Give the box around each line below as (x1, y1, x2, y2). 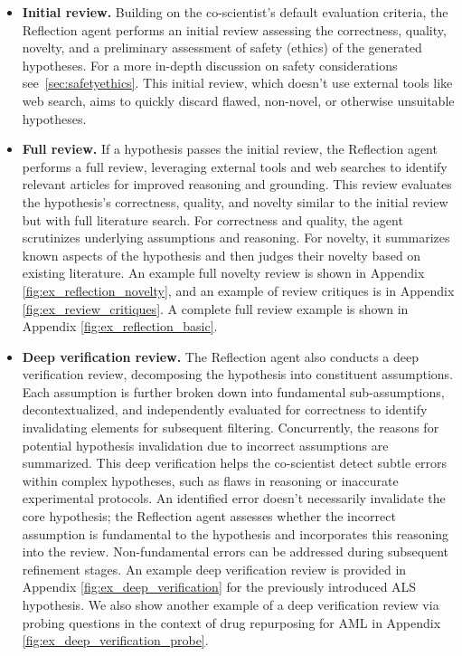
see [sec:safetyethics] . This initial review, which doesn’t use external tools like (22, 73, 453, 92)
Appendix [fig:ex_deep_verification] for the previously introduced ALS (22, 577, 417, 596)
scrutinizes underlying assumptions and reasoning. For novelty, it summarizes (22, 228, 450, 247)
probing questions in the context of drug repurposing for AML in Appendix (22, 613, 441, 632)
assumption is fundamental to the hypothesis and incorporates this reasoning (22, 524, 449, 543)
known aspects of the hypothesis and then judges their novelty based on (22, 245, 421, 264)
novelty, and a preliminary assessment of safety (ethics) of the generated (22, 38, 422, 57)
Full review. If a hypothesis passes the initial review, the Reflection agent (22, 139, 438, 158)
